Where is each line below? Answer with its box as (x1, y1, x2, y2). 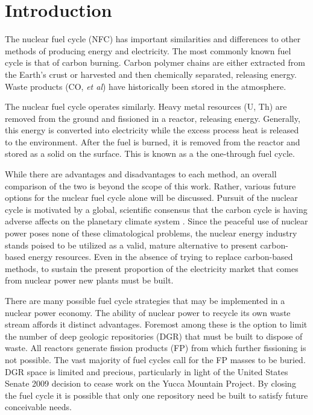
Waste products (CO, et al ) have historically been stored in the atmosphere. (5, 80, 286, 92)
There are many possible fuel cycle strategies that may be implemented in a (5, 294, 285, 306)
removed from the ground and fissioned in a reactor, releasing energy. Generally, (5, 112, 300, 124)
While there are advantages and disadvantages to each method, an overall (5, 168, 277, 180)
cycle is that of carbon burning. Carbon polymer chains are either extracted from (5, 56, 305, 69)
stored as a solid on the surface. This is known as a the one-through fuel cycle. (5, 147, 295, 160)
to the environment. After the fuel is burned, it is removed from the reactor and (5, 135, 300, 148)
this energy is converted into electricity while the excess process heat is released (5, 124, 299, 136)
